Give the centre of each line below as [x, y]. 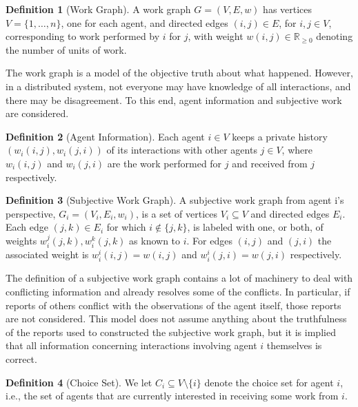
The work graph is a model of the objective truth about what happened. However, [179, 73]
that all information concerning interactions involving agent [131, 345]
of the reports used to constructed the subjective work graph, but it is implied [171, 332]
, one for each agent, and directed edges [145, 22]
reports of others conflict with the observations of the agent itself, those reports [173, 305]
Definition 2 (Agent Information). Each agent [105, 136]
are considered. [37, 113]
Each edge [27, 227]
